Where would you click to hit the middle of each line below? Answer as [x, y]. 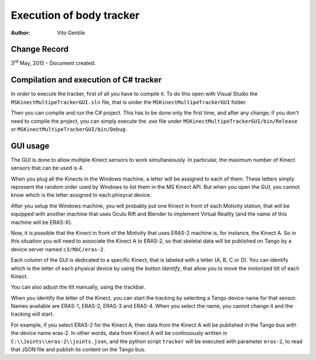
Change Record [40, 49]
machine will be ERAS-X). [42, 222]
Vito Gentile [71, 33]
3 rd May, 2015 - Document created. [53, 63]
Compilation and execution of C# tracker [86, 80]
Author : [20, 33]
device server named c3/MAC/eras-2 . [58, 249]
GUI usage [30, 146]
